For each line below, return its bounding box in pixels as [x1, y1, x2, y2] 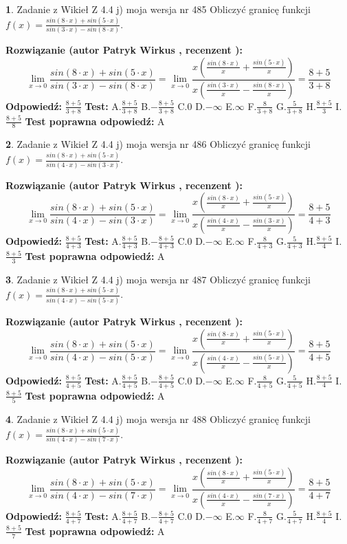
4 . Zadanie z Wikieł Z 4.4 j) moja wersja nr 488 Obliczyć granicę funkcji [5, 412, 311, 426]
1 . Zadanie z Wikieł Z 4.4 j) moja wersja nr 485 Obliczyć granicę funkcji [5, 2, 311, 16]
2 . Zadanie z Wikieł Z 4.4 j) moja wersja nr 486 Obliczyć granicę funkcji [5, 137, 311, 151]
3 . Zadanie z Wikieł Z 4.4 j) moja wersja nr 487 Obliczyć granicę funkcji [5, 272, 311, 286]
